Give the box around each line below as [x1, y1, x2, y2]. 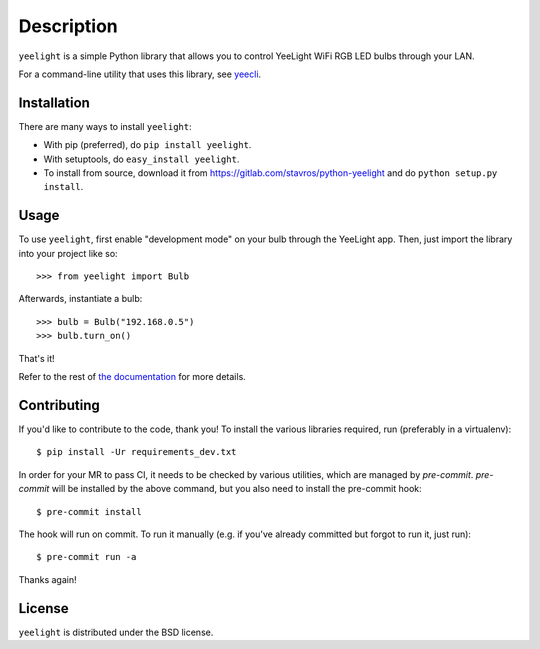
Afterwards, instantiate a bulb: [18, 293, 143, 305]
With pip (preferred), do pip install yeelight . [43, 139, 252, 151]
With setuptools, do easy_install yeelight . [43, 153, 240, 165]
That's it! [18, 352, 55, 364]
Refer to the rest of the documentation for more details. [18, 371, 247, 383]
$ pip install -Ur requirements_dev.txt [36, 446, 237, 458]
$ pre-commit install [36, 506, 142, 517]
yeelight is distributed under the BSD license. [18, 626, 214, 638]
